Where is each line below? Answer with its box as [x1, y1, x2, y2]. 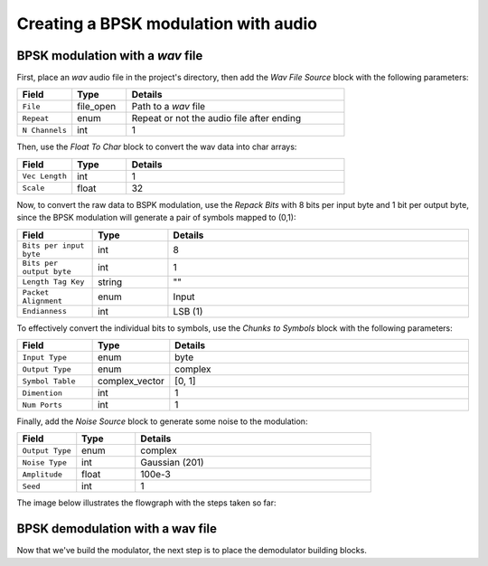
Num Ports [22, 400, 63, 410]
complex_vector [97, 375, 164, 388]
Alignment [22, 296, 63, 306]
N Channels [22, 125, 68, 135]
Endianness [22, 307, 68, 316]
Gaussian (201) [140, 457, 204, 469]
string [98, 276, 123, 288]
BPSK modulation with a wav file [16, 48, 203, 63]
